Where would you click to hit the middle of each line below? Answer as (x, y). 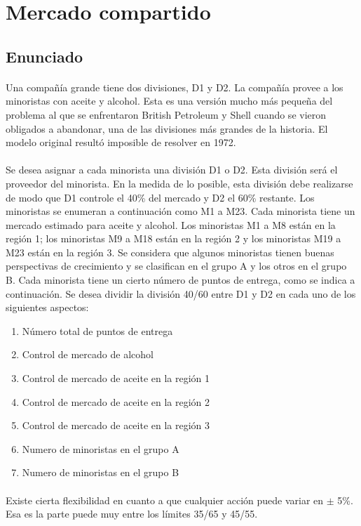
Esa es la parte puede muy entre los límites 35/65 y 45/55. (132, 514)
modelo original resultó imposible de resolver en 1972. (121, 142)
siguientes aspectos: (47, 307)
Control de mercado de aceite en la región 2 (116, 401)
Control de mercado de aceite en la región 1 (116, 378)
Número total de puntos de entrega (97, 330)
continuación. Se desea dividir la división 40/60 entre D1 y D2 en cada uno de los (181, 293)
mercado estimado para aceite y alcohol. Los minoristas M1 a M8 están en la (171, 224)
